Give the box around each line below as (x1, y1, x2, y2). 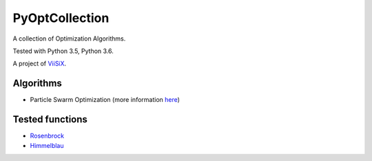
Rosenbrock (30, 131, 65, 140)
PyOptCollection (12, 10, 110, 25)
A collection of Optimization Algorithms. (12, 34, 126, 43)
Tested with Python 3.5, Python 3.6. (12, 47, 114, 55)
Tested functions (12, 114, 87, 125)
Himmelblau (30, 141, 64, 149)
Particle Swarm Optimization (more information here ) (30, 96, 180, 104)
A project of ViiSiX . (12, 59, 67, 68)
